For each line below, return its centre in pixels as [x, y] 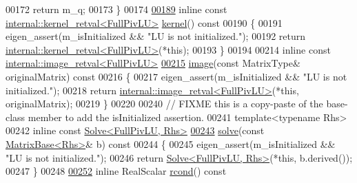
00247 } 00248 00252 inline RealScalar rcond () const [116, 171]
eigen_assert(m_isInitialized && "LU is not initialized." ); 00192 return [156, 36]
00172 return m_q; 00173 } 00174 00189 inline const [116, 9]
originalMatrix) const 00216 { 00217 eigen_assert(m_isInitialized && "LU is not [176, 76]
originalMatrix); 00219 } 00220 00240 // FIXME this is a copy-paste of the [164, 104]
